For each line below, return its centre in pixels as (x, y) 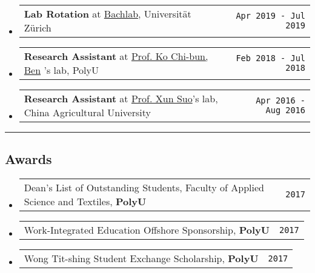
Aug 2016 (285, 110)
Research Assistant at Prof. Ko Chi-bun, (116, 56)
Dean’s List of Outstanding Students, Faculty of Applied (144, 188)
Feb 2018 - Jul (270, 58)
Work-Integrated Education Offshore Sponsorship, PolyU (147, 230)
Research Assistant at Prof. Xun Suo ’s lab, (121, 98)
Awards (28, 159)
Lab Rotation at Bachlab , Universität (108, 14)
